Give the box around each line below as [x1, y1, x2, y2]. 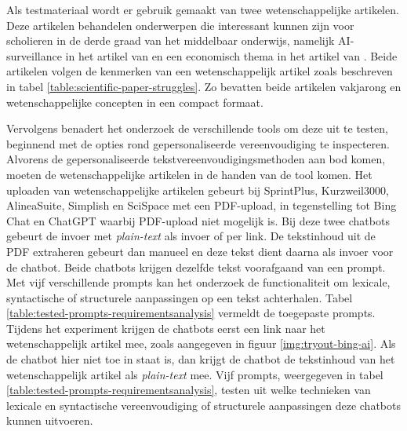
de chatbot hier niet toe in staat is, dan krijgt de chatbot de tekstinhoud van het [6, 351, 395, 367]
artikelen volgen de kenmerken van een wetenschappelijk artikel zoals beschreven [6, 63, 393, 79]
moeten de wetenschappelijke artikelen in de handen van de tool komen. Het [6, 166, 372, 182]
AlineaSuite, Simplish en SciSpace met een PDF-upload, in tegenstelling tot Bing [6, 197, 397, 214]
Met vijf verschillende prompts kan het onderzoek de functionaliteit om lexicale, [6, 274, 391, 290]
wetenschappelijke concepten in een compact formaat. [6, 93, 263, 110]
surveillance [6, 47, 62, 64]
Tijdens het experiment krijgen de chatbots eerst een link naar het [6, 320, 325, 336]
